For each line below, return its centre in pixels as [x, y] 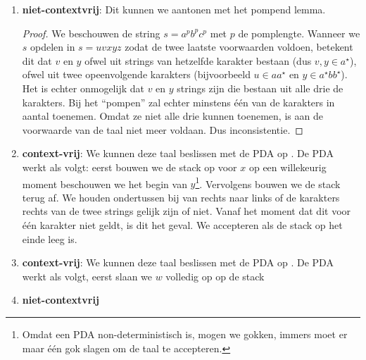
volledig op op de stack [215, 276]
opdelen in [53, 47]
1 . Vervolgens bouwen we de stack [268, 182]
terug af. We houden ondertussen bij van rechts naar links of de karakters [181, 197]
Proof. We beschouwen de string [91, 33]
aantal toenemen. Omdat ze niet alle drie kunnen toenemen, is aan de [172, 116]
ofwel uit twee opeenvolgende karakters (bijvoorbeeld [136, 74]
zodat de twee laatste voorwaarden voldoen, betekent [239, 47]
